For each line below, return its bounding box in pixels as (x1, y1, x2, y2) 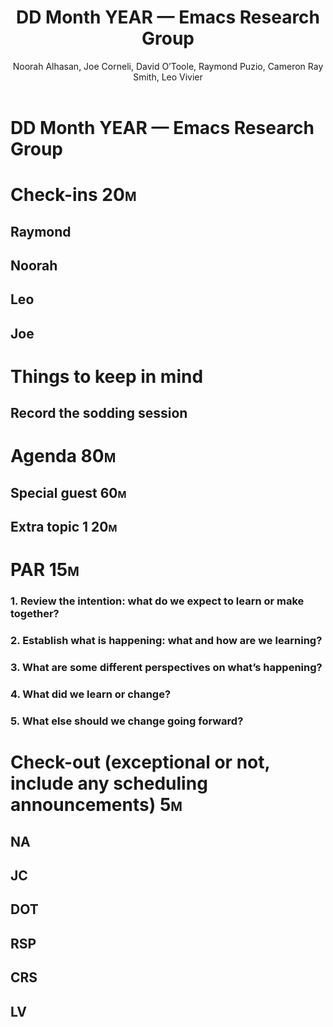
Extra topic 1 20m (10, 519, 118, 536)
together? (10, 607, 60, 621)
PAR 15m (10, 559, 80, 581)
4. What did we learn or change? (10, 687, 172, 701)
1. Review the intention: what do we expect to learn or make (10, 594, 305, 608)
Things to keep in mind (10, 365, 204, 388)
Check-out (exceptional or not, (10, 751, 270, 774)
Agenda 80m (10, 445, 117, 468)
